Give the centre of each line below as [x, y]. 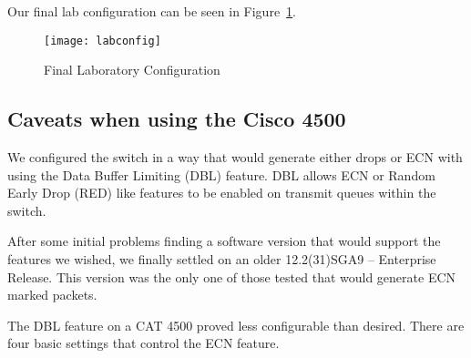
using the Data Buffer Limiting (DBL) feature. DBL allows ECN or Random [221, 174]
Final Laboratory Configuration [132, 70]
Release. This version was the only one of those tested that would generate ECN [232, 276]
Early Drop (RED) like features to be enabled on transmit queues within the [222, 193]
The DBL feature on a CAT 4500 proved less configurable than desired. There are [236, 325]
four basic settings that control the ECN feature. [143, 343]
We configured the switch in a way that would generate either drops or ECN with [235, 157]
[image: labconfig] [102, 41]
